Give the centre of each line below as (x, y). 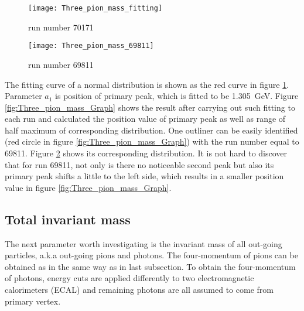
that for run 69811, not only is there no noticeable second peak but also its (139, 164)
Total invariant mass (68, 219)
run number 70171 (61, 27)
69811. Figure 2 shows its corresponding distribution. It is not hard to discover (146, 153)
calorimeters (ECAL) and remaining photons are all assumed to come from (139, 290)
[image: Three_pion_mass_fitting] (95, 8)
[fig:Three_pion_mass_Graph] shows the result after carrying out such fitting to (150, 107)
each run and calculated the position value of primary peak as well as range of (145, 119)
